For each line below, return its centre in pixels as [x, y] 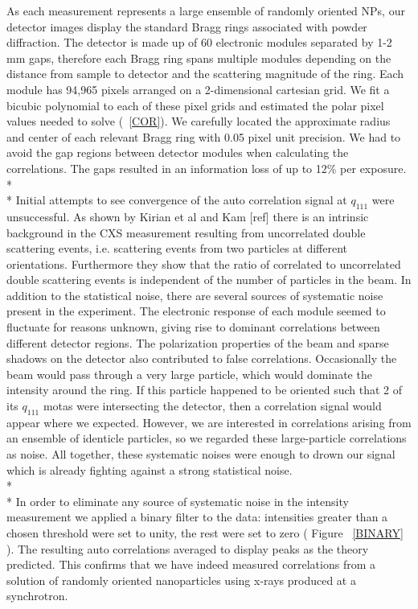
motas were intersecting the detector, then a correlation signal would [212, 406]
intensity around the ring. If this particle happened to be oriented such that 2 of [204, 390]
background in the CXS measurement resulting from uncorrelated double [186, 232]
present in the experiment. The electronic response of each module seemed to [196, 311]
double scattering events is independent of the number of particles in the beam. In [209, 280]
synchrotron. [37, 596]
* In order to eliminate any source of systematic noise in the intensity [178, 501]
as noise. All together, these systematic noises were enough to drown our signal [201, 454]
